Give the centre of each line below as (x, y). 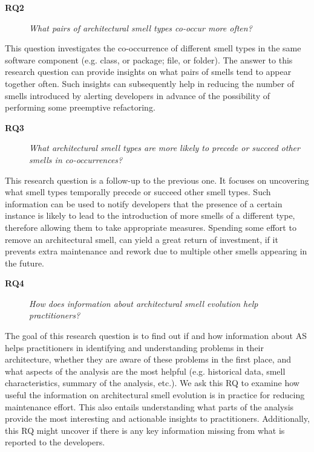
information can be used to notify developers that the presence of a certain (144, 203)
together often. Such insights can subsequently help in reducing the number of (150, 83)
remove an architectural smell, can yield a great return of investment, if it (142, 239)
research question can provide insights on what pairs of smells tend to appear (148, 72)
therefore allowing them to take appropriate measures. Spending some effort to (151, 227)
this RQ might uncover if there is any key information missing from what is (145, 430)
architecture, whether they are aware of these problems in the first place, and (148, 359)
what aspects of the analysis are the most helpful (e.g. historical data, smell (145, 371)
